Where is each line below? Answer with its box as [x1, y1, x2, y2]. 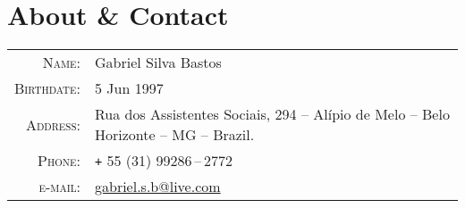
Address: [25, 113, 80, 135]
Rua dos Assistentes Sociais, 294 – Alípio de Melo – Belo [95, 104, 450, 125]
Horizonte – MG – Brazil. [95, 124, 255, 146]
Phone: [38, 150, 80, 171]
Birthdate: [14, 78, 80, 99]
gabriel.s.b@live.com [95, 176, 221, 197]
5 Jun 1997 [95, 78, 164, 99]
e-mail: [38, 176, 80, 197]
